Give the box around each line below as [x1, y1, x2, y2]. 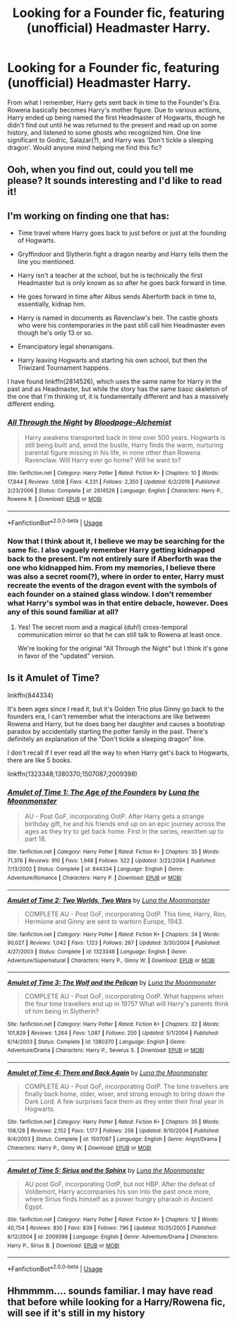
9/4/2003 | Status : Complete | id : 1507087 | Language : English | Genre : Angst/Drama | [7, 1136, 221, 1143]
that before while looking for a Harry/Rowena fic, [7, 1296, 226, 1308]
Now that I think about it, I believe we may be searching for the [7, 536, 225, 546]
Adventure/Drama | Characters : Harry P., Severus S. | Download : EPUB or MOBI [7, 1047, 205, 1054]
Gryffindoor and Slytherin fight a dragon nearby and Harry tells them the [17, 250, 229, 259]
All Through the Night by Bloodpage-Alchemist [7, 417, 171, 427]
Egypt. [24, 1202, 44, 1211]
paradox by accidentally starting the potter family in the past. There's [7, 727, 208, 735]
